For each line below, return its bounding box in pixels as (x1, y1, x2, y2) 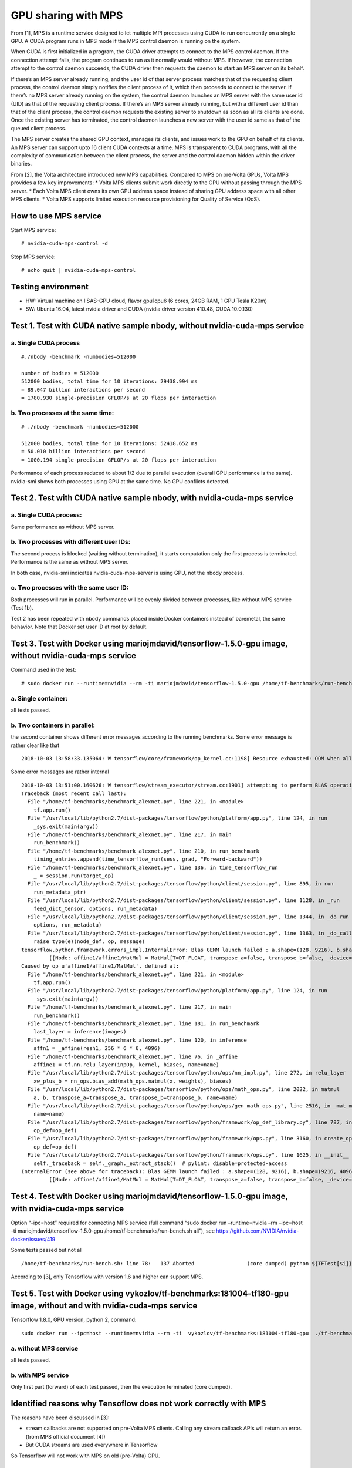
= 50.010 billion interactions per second (21, 448, 145, 455)
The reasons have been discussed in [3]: (11, 1414, 110, 1421)
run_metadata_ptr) (33, 888, 87, 895)
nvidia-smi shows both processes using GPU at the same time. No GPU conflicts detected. (11, 477, 230, 484)
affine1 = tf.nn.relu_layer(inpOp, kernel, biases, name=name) (33, 1061, 219, 1068)
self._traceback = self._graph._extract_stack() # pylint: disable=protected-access (33, 1160, 287, 1167)
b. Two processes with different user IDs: (11, 538, 131, 546)
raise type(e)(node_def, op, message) (33, 938, 145, 945)
